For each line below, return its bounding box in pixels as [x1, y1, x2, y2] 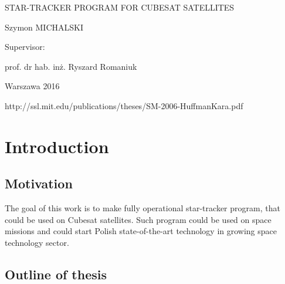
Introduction [5, 134, 109, 158]
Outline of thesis [5, 265, 107, 283]
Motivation [5, 174, 73, 192]
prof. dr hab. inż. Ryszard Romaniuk [5, 60, 137, 72]
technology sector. [5, 236, 69, 248]
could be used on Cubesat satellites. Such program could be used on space [5, 213, 272, 225]
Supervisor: [5, 40, 45, 53]
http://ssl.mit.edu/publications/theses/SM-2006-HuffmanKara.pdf [5, 99, 243, 111]
